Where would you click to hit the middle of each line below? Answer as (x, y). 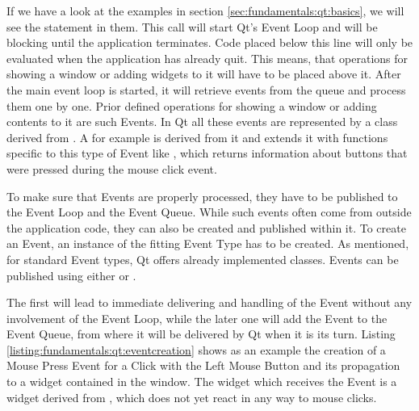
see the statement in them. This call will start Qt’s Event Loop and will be (192, 26)
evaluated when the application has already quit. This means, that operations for (207, 58)
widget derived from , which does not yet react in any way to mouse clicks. (192, 397)
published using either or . (71, 275)
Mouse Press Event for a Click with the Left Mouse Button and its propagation (203, 365)
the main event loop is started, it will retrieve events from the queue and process (206, 89)
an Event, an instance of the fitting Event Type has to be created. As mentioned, (208, 243)
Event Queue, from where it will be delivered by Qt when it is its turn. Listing (201, 334)
